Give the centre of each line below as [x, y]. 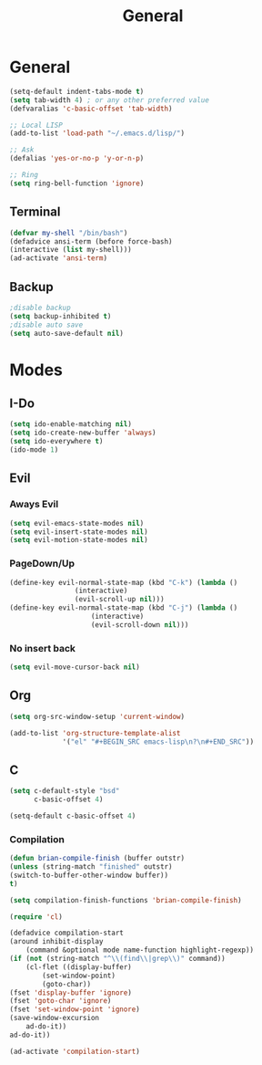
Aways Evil [34, 505]
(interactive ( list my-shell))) [71, 250]
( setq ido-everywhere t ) [56, 442]
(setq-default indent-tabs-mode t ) [77, 91]
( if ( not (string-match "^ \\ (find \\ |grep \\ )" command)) [117, 959]
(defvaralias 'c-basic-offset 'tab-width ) [91, 109]
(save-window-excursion [55, 1018]
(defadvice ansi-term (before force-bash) [91, 241]
